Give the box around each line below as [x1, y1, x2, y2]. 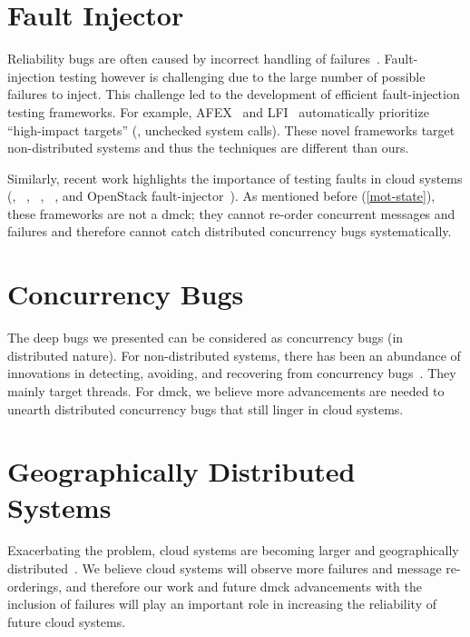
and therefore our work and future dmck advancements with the [65, 576, 423, 595]
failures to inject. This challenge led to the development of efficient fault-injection [7, 85, 460, 104]
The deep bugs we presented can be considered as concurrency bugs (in [7, 328, 404, 347]
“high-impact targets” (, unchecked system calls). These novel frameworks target [7, 120, 455, 139]
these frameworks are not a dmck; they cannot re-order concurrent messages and [7, 204, 455, 223]
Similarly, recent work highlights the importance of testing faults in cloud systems [7, 168, 463, 187]
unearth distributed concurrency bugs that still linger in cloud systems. [7, 399, 404, 418]
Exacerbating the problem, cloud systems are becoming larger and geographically [7, 541, 459, 560]
